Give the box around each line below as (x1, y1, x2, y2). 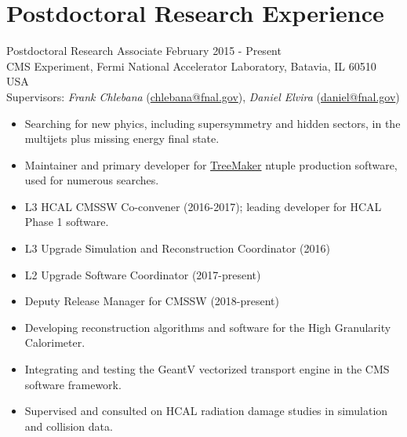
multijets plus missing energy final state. (24, 130, 220, 147)
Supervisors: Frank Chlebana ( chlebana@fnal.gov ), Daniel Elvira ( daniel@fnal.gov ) (6, 88, 400, 104)
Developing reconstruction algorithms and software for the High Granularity (24, 319, 391, 335)
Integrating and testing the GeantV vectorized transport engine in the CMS (24, 361, 390, 377)
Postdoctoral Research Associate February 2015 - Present (6, 42, 282, 59)
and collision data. (24, 417, 113, 434)
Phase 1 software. (24, 213, 109, 230)
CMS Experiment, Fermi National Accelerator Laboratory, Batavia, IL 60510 (6, 57, 376, 74)
